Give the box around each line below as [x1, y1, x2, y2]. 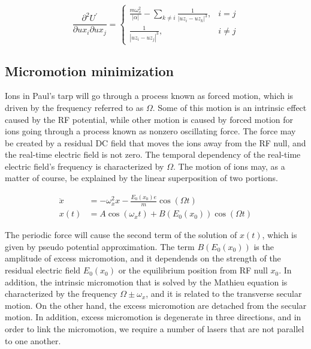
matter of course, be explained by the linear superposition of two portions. [5, 172, 278, 184]
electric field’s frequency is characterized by [5, 160, 164, 172]
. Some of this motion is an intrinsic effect [152, 101, 307, 113]
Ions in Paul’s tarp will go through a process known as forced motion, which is [5, 89, 294, 102]
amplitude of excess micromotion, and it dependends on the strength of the [5, 252, 281, 264]
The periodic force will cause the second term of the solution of [5, 228, 237, 241]
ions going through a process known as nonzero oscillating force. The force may [5, 125, 296, 137]
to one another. [5, 334, 61, 347]
